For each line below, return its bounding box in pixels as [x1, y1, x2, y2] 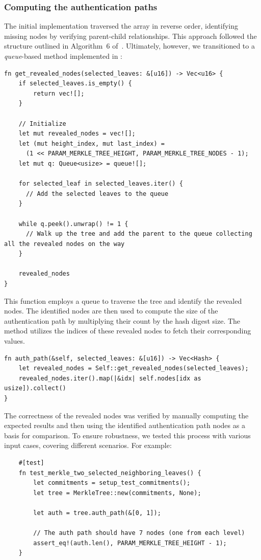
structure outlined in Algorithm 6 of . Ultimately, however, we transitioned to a [4, 40, 255, 51]
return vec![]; [33, 89, 85, 97]
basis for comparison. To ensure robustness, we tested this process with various [4, 430, 251, 440]
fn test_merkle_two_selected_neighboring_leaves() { [18, 469, 201, 477]
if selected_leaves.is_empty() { [18, 80, 132, 87]
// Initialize [18, 120, 66, 127]
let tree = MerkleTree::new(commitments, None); [33, 489, 201, 497]
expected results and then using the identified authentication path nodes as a [4, 420, 245, 431]
